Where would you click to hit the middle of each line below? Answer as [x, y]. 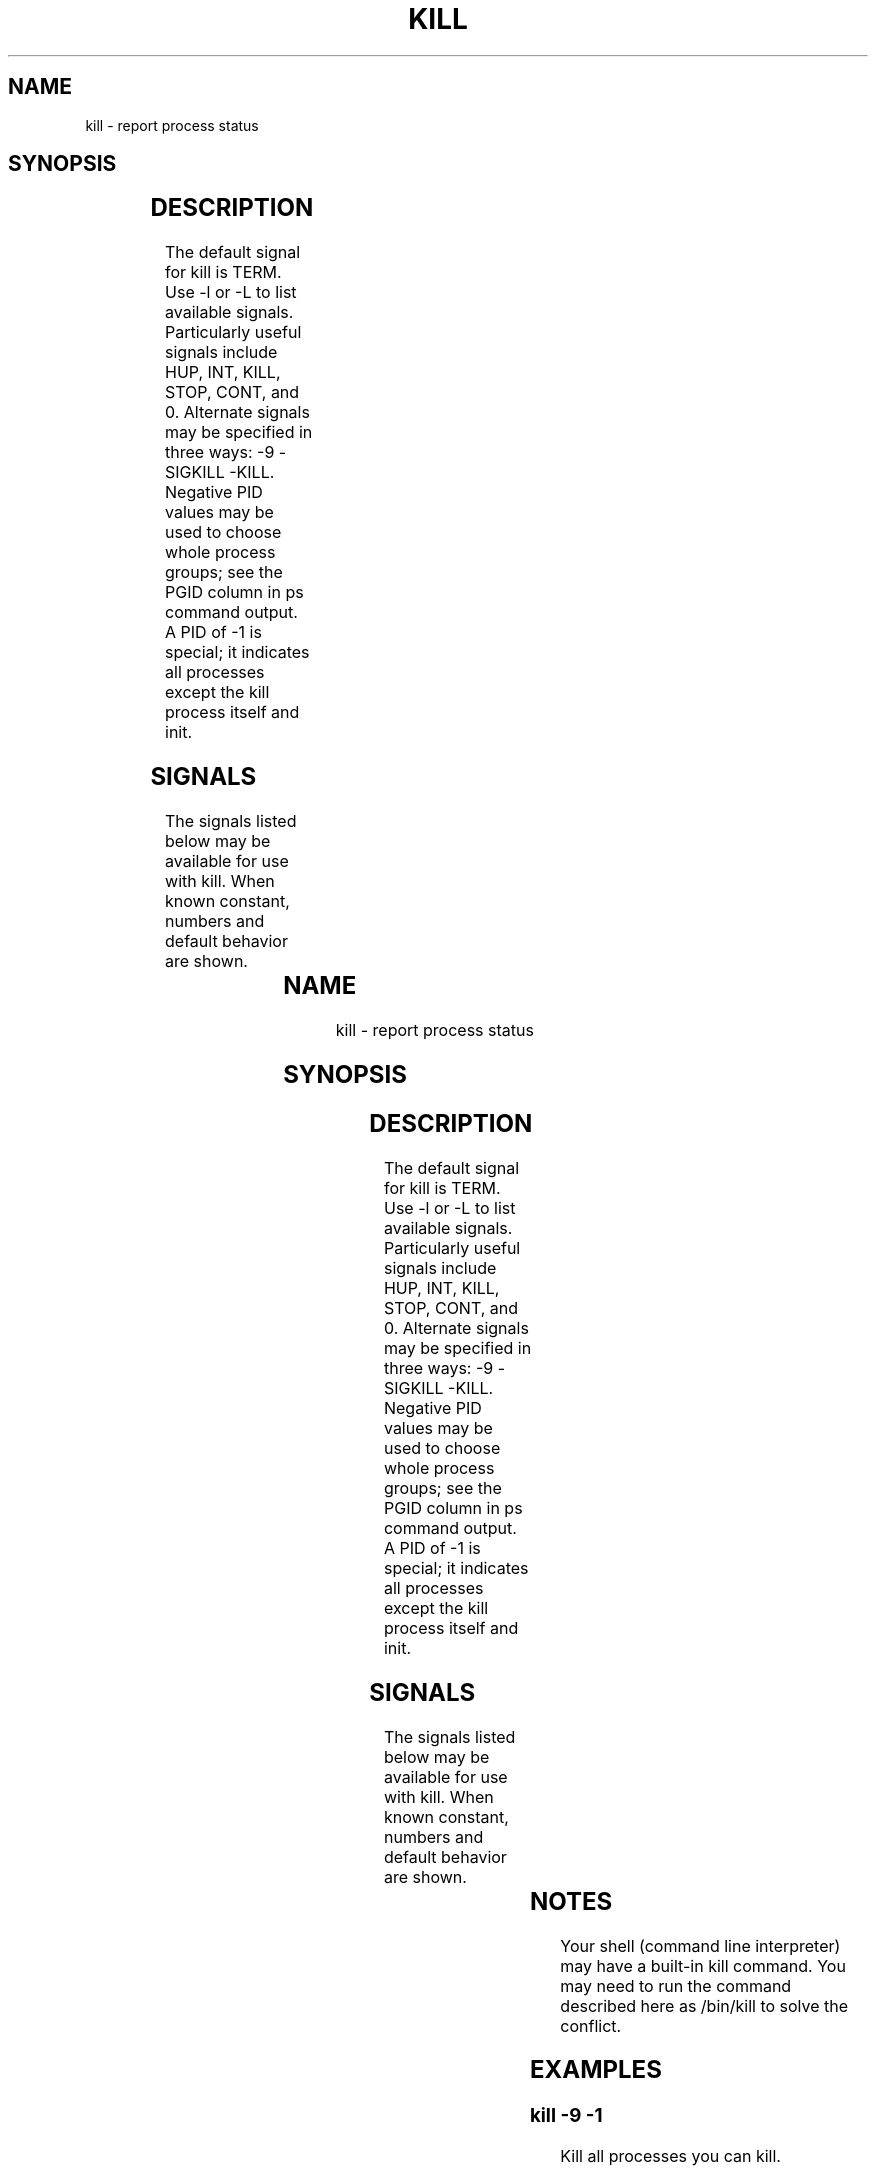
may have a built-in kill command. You [703, 1965]
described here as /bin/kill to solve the [704, 2005]
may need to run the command [676, 1985]
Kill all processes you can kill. [670, 2156]
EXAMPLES [595, 2070]
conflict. [591, 2025]
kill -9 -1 [566, 2116]
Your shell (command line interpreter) [700, 1945]
